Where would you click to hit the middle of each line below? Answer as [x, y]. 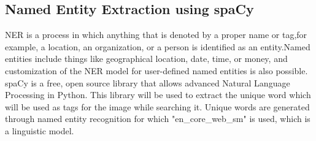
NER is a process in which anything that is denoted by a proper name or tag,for [156, 35]
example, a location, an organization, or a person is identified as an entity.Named [158, 46]
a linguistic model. [40, 130]
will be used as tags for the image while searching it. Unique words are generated [157, 106]
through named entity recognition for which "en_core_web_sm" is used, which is [158, 119]
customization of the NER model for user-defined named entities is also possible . [156, 70]
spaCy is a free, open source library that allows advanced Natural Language [148, 82]
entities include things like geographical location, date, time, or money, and [146, 59]
